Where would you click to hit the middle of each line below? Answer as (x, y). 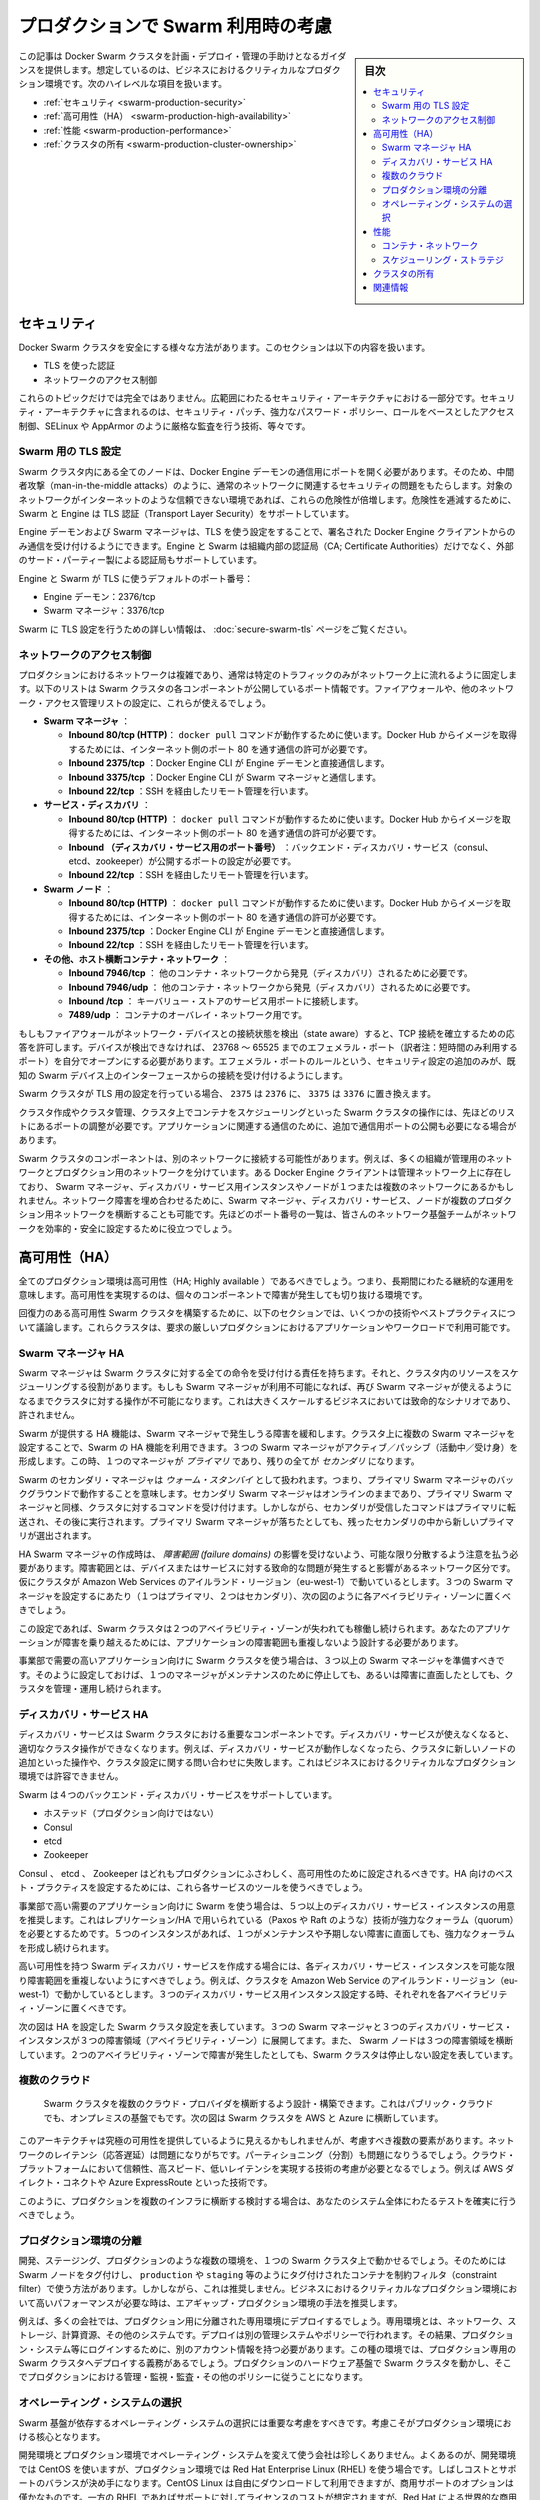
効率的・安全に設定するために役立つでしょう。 (141, 1228)
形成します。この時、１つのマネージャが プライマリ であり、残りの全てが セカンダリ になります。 (219, 1461)
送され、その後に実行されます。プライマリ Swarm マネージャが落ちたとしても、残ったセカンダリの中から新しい (249, 1521)
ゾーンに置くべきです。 (83, 2008)
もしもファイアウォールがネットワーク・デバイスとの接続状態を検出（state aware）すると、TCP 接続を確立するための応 (266, 1033)
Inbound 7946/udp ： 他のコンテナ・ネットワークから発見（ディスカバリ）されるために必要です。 (272, 987)
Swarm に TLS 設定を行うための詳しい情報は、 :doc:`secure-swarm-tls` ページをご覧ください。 (215, 629)
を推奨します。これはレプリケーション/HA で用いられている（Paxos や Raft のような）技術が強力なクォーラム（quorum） (268, 1919)
